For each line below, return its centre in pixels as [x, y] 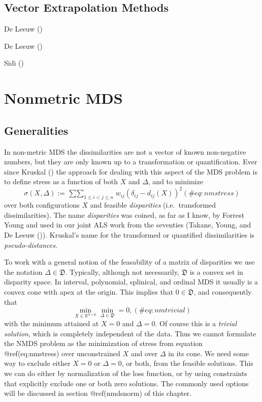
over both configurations [42, 205]
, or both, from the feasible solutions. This [187, 363]
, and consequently [223, 291]
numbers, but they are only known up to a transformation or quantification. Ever [131, 162]
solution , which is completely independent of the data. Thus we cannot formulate [130, 333]
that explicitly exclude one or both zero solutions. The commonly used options [126, 383]
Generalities [36, 130]
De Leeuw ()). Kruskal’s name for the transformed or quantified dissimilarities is [129, 235]
